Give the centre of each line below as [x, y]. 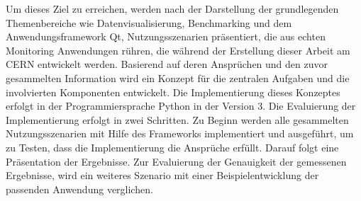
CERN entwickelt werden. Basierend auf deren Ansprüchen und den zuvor [167, 64]
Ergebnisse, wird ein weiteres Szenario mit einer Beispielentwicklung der [162, 175]
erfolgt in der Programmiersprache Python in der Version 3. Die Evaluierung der [181, 106]
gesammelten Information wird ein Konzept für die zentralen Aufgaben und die [178, 77]
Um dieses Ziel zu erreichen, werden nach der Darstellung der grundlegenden [172, 8]
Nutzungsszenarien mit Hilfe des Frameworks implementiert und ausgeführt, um [180, 133]
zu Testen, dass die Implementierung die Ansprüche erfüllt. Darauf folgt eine [172, 147]
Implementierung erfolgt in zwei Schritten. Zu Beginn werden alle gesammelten [177, 119]
